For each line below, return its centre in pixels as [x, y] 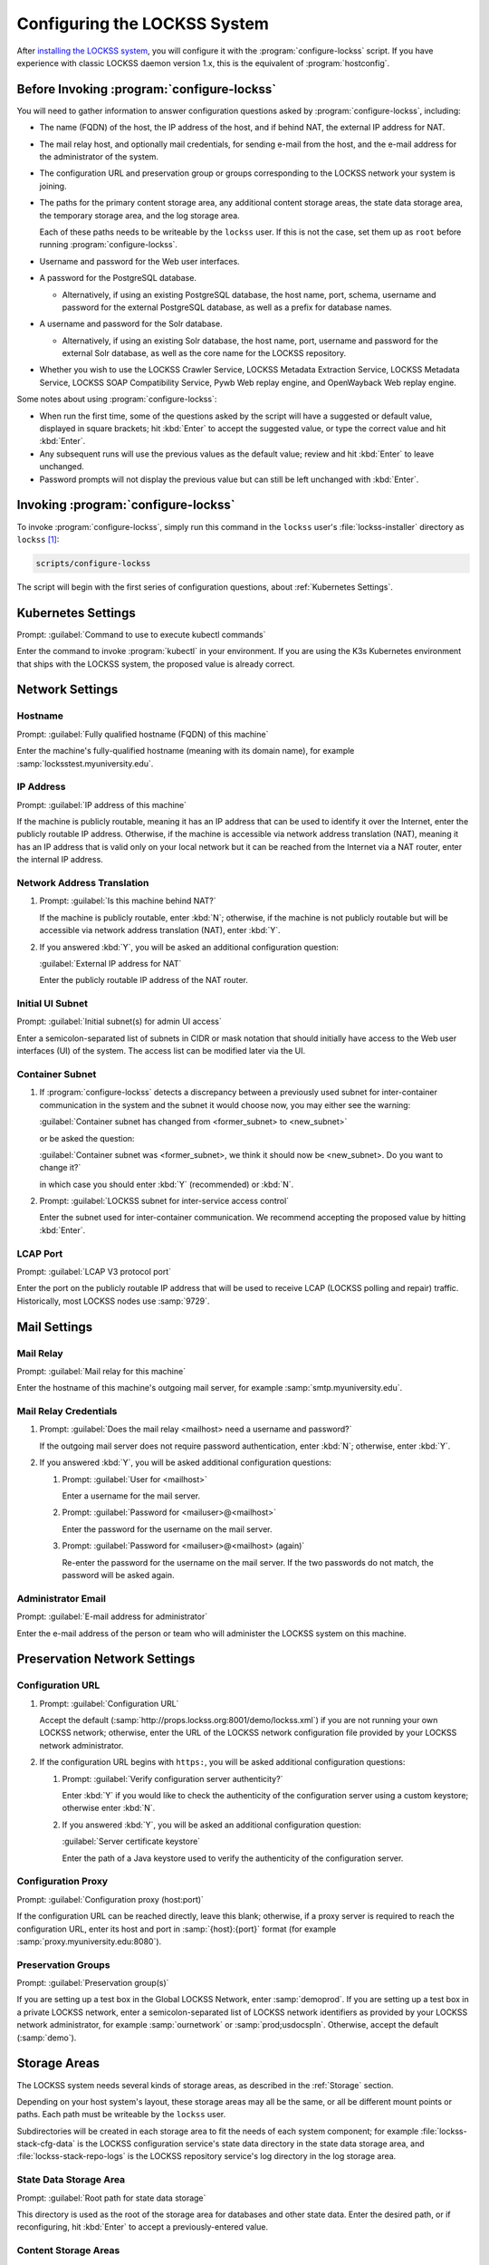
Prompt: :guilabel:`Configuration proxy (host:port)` [110, 1899]
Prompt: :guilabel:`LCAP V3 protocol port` [94, 1272]
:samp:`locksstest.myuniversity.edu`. [85, 763]
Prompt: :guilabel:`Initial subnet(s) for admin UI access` [119, 1022]
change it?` [60, 1168]
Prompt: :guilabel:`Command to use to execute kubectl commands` [141, 634]
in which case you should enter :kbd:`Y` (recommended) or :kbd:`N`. [167, 1184]
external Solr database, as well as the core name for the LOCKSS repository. [204, 353]
